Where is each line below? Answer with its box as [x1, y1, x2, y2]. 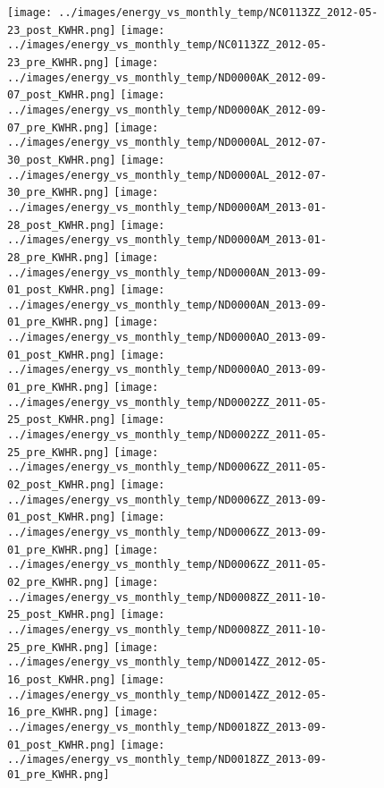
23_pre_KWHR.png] [7, 55, 110, 69]
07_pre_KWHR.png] [7, 121, 110, 134]
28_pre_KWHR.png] [7, 250, 110, 264]
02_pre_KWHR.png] [7, 575, 110, 589]
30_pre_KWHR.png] [7, 186, 110, 199]
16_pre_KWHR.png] [7, 706, 110, 719]
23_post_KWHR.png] [7, 23, 116, 37]
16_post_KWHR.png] [7, 673, 116, 686]
